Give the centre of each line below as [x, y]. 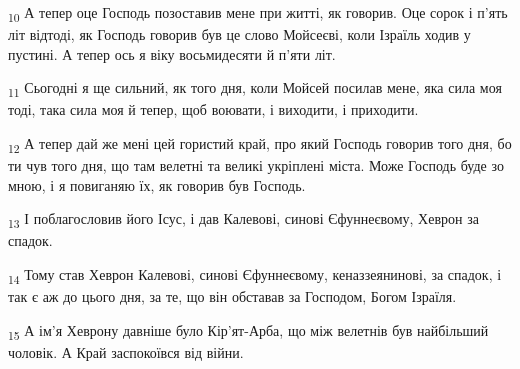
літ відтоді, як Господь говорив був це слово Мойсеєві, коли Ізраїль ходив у [239, 34]
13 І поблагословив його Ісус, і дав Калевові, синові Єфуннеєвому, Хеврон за [243, 220]
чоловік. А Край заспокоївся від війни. [126, 351]
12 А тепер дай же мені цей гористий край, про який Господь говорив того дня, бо [260, 144]
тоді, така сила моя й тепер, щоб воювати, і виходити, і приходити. [213, 109]
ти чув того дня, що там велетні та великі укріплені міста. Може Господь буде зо [256, 165]
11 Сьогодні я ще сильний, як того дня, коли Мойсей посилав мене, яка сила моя [255, 89]
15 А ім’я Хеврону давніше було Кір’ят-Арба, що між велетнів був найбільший [248, 331]
